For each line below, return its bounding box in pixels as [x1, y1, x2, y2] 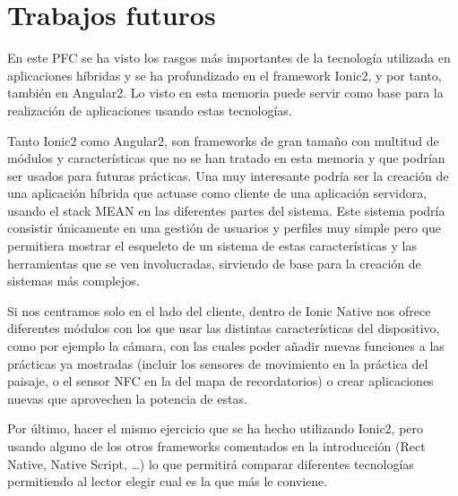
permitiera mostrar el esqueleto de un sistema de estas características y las [7, 236, 418, 255]
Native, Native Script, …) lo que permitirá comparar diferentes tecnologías [7, 454, 414, 473]
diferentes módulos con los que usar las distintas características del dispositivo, [7, 319, 440, 338]
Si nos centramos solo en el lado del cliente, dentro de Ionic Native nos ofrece [7, 301, 431, 320]
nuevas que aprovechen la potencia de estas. [7, 389, 247, 407]
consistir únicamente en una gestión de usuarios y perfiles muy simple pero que [7, 218, 442, 237]
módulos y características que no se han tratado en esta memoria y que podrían [7, 149, 445, 167]
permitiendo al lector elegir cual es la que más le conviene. [7, 472, 328, 491]
